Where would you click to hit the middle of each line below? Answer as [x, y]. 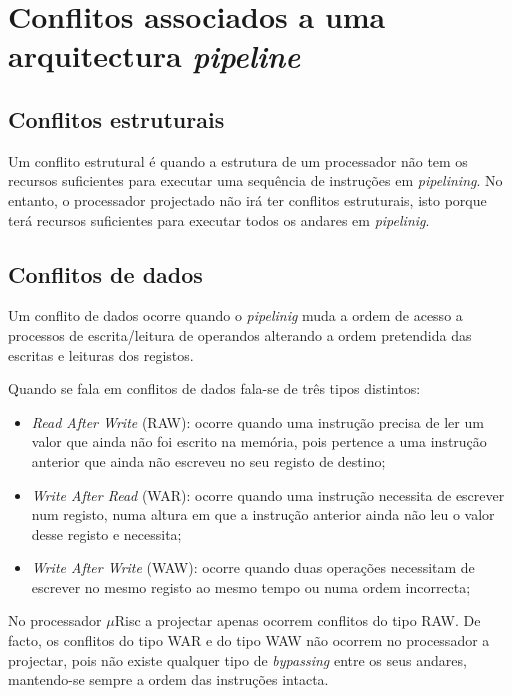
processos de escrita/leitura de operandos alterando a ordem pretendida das [240, 334]
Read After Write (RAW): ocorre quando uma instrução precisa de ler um [257, 421]
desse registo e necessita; [106, 533]
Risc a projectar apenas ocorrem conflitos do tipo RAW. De [297, 620]
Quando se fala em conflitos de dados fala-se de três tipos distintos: [214, 388]
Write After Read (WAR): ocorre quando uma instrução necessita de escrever [268, 494]
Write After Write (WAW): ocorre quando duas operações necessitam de [253, 567]
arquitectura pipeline [154, 56]
